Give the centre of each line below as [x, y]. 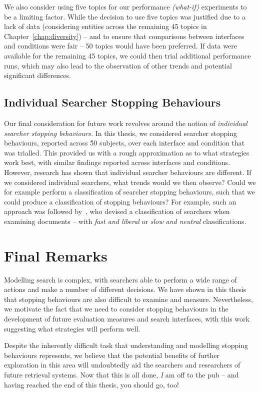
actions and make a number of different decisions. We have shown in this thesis [125, 289]
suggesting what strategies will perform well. [72, 328]
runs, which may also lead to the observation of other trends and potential [118, 65]
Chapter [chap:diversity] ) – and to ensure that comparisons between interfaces [124, 36]
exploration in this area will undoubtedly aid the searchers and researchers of [122, 365]
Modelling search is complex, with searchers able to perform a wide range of [120, 279]
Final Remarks [56, 255]
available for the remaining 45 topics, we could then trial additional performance [127, 55]
